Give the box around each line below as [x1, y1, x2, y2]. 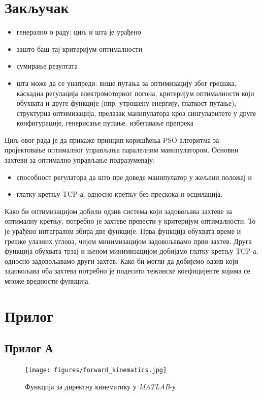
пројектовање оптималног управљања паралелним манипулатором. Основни [5, 144, 239, 155]
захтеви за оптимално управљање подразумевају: [5, 155, 155, 165]
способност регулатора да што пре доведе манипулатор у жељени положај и [16, 171, 252, 182]
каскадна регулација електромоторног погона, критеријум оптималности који [16, 87, 254, 98]
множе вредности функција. [5, 276, 90, 286]
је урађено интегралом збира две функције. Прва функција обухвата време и [5, 226, 241, 236]
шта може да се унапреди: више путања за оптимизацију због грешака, [16, 77, 237, 88]
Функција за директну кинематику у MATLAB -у [25, 381, 176, 391]
